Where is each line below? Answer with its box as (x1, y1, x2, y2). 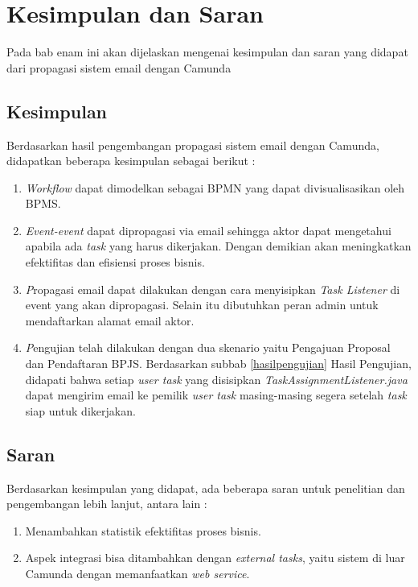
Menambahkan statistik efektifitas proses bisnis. (25, 522, 261, 539)
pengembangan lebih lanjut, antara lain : (6, 495, 207, 512)
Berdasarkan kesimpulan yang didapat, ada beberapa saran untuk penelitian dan (6, 479, 405, 496)
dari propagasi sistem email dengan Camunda (6, 59, 232, 76)
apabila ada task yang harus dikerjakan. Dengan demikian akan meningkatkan (25, 238, 412, 254)
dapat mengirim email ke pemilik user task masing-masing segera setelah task (25, 387, 407, 403)
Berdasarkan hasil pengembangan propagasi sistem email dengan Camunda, (6, 136, 379, 153)
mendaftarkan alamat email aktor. (25, 312, 195, 329)
